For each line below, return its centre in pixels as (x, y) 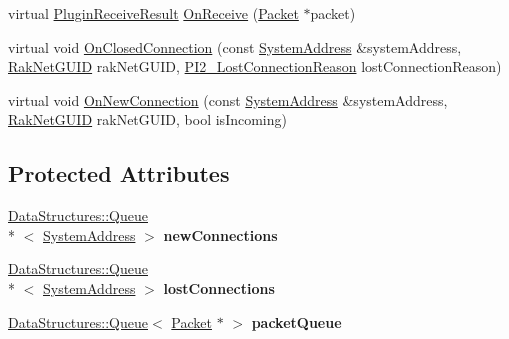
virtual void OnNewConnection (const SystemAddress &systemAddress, (228, 99)
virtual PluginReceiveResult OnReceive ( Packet (153, 13)
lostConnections (219, 287)
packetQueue (296, 321)
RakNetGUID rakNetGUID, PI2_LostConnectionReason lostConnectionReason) (255, 66)
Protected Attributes (119, 173)
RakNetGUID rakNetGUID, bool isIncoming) (147, 119)
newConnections (220, 234)
